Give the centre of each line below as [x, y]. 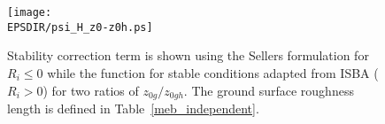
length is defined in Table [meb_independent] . [133, 108]
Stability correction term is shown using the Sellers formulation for [188, 55]
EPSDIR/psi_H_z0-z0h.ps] [80, 27]
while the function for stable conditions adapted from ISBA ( [213, 72]
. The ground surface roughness [269, 90]
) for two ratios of [91, 90]
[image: [30, 12]
